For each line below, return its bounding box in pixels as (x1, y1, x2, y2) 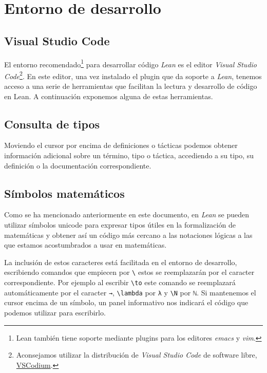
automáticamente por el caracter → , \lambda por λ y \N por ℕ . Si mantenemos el (4, 287, 256, 297)
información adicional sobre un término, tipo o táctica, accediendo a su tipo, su (4, 150, 254, 161)
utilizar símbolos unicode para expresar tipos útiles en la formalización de (4, 219, 236, 230)
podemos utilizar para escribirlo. (4, 307, 106, 318)
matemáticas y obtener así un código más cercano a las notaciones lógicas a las (4, 229, 253, 240)
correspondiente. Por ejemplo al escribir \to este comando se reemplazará (4, 277, 236, 288)
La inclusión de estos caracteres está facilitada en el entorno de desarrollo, (4, 256, 237, 267)
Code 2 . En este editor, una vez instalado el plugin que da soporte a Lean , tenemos (4, 69, 262, 81)
